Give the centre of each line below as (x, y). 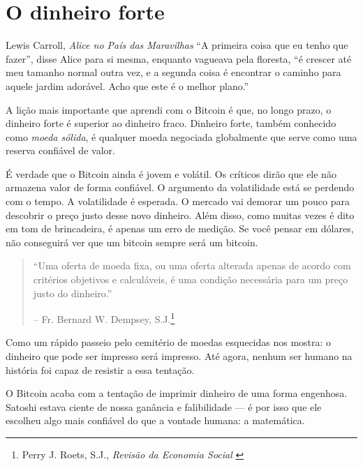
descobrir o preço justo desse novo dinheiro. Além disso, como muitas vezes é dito (180, 215)
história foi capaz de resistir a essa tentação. (100, 369)
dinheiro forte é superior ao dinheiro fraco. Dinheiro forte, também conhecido (171, 123)
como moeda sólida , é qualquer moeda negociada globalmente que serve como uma (181, 136)
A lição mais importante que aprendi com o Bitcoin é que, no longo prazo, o (169, 109)
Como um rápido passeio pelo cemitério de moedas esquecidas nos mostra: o (169, 342)
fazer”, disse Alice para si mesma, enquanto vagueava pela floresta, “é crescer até (179, 58)
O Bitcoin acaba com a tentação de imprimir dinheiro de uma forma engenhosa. (177, 393)
